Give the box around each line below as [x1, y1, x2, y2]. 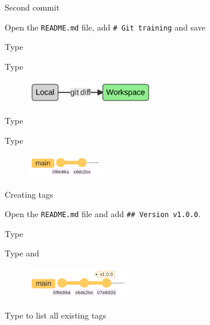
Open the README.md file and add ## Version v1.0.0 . [5, 208, 201, 220]
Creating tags [5, 188, 53, 200]
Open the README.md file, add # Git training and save [5, 21, 206, 33]
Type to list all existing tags [5, 309, 106, 321]
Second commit [5, 1, 60, 13]
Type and [5, 247, 39, 259]
